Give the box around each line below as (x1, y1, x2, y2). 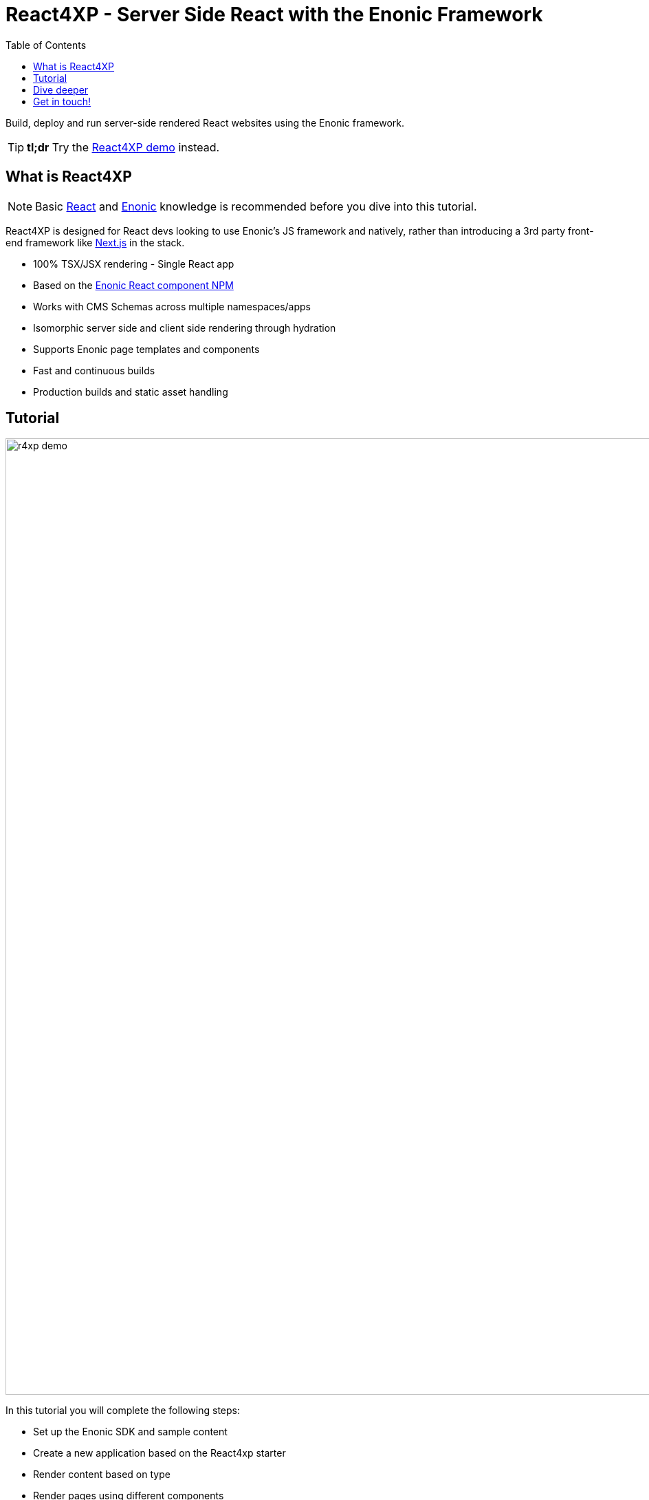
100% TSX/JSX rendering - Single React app (33, 257, 234, 270)
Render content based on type (33, 1468, 170, 1481)
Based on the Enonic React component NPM (33, 279, 234, 291)
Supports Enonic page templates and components (33, 343, 260, 355)
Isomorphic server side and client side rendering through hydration (33, 321, 336, 334)
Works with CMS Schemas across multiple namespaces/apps (33, 300, 311, 312)
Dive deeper (33, 83, 89, 96)
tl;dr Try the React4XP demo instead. (27, 140, 220, 154)
